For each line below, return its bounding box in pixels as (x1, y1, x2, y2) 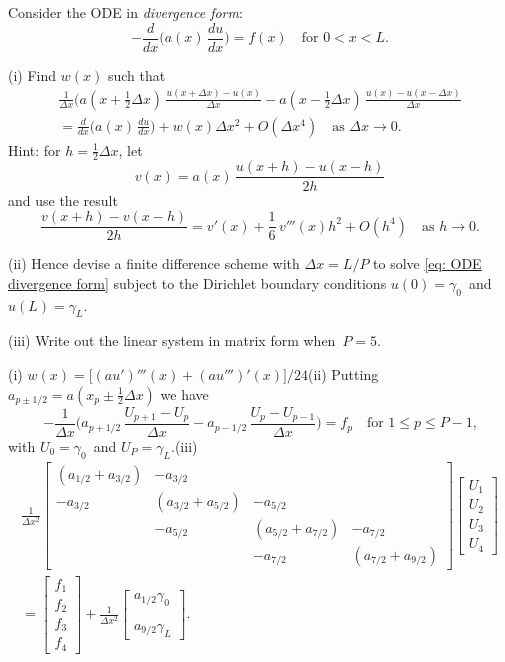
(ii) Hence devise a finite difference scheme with (8, 253, 300, 274)
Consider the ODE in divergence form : (8, 2, 243, 22)
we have (160, 383, 209, 404)
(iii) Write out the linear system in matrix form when (8, 330, 336, 351)
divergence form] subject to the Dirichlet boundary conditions (8, 272, 387, 293)
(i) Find (8, 64, 57, 85)
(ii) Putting (307, 363, 379, 384)
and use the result (8, 189, 118, 210)
